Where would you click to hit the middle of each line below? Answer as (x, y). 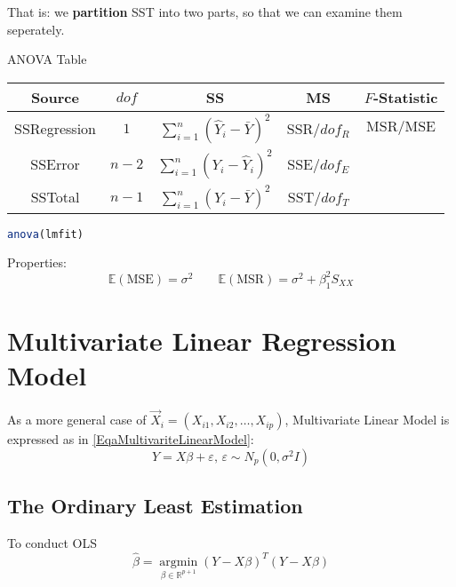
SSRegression (56, 129)
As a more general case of (77, 420)
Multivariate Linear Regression (202, 340)
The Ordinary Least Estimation (155, 506)
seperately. (36, 29)
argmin (179, 562)
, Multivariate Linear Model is (367, 420)
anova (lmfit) (45, 234)
